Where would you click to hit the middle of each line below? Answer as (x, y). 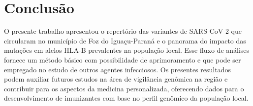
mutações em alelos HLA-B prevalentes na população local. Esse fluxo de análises (127, 50)
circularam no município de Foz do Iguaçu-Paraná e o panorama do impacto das (125, 40)
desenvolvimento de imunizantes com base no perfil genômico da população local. (126, 98)
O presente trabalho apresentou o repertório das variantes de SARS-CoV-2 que (123, 31)
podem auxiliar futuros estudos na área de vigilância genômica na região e (116, 79)
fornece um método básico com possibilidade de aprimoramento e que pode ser (123, 59)
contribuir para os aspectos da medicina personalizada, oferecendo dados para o (124, 88)
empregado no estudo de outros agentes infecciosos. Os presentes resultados (117, 69)
